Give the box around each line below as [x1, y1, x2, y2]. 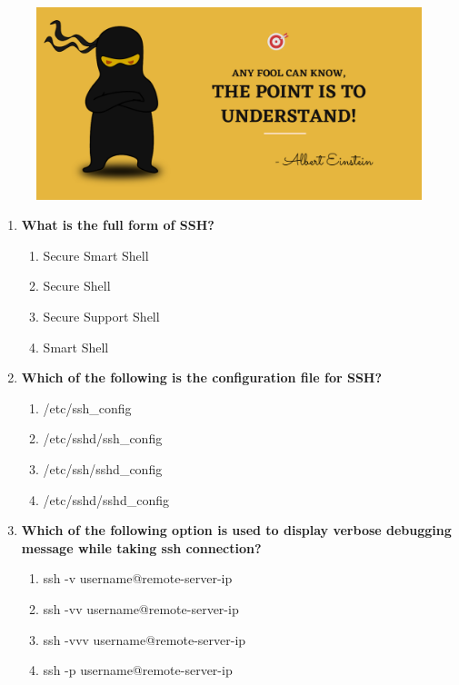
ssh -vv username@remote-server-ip [43, 599, 239, 618]
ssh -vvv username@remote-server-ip [43, 630, 246, 649]
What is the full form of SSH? [21, 215, 215, 234]
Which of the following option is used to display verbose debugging [21, 521, 452, 540]
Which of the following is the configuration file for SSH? [21, 368, 383, 387]
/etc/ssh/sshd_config [43, 459, 163, 478]
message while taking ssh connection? [21, 538, 262, 557]
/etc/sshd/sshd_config [43, 490, 169, 509]
